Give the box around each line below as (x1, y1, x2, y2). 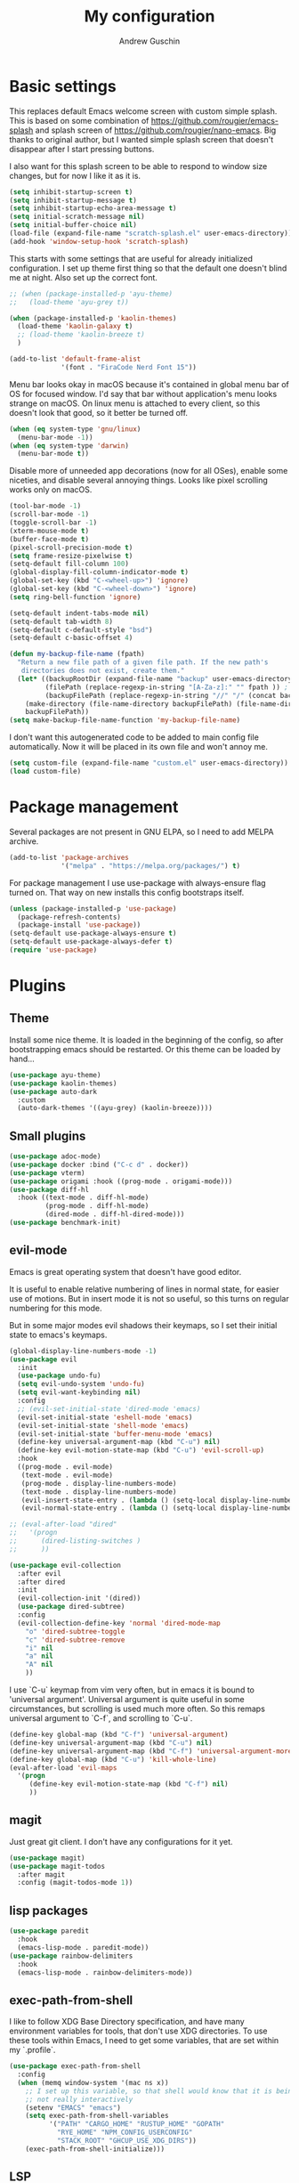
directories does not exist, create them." (20, 666, 185, 676)
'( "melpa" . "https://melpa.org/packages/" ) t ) (61, 861, 241, 870)
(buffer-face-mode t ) (9, 534, 90, 544)
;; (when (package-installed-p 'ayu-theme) (9, 289, 174, 298)
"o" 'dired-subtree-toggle (25, 1627, 125, 1635)
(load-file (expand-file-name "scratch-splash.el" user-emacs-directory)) (9, 229, 293, 238)
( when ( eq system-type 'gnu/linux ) (9, 425, 141, 434)
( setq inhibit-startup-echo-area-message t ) (9, 204, 177, 213)
